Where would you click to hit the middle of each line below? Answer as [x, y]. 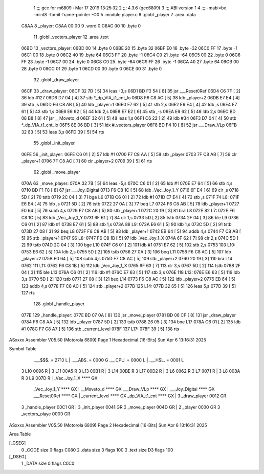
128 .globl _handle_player [59, 304]
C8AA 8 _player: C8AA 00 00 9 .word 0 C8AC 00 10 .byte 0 [81, 26]
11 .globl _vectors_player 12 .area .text [71, 37]
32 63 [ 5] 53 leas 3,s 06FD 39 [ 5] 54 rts [63, 132]
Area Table [20, 434]
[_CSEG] [18, 443]
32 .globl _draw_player [56, 80]
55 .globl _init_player [54, 143]
